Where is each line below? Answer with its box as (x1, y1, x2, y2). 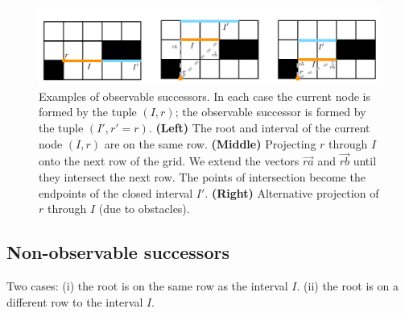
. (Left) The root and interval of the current (148, 119, 370, 136)
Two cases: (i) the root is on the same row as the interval (6, 278, 288, 294)
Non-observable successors (6, 240, 229, 265)
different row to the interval (6, 293, 143, 310)
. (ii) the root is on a (296, 278, 399, 294)
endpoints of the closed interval (39, 184, 193, 201)
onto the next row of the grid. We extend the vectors (39, 152, 300, 169)
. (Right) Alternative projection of (205, 184, 379, 201)
